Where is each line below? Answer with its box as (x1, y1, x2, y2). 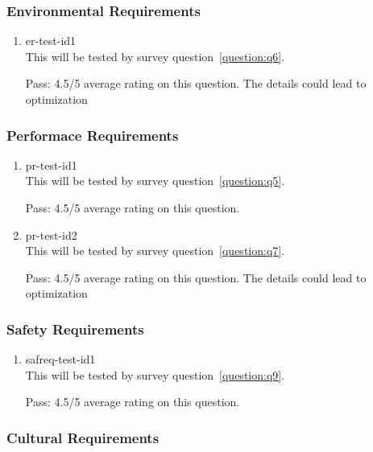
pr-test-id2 (25, 226, 77, 243)
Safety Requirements (6, 318, 144, 339)
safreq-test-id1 (25, 351, 96, 368)
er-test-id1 (25, 32, 77, 49)
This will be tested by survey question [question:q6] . (25, 47, 285, 64)
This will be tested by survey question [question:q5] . (25, 172, 285, 189)
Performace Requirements (6, 125, 179, 145)
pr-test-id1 (25, 156, 77, 173)
